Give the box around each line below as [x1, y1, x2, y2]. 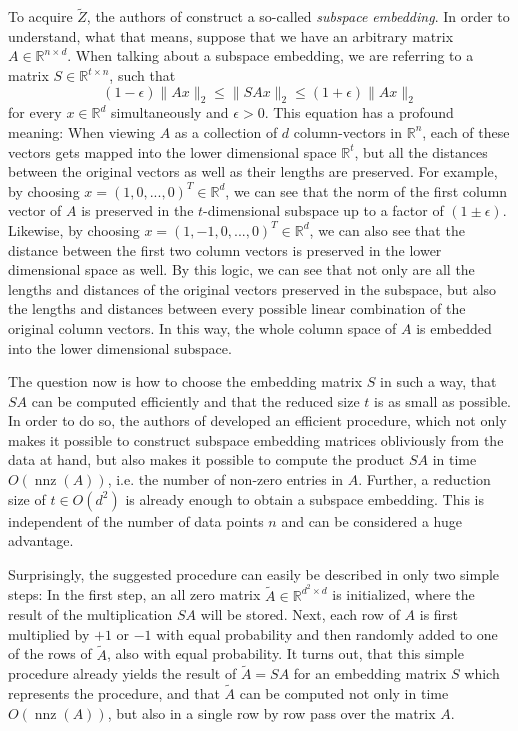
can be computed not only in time [239, 683, 449, 704]
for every [8, 102, 62, 123]
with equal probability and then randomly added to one [156, 623, 498, 644]
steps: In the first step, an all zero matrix [8, 584, 261, 605]
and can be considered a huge [281, 510, 462, 531]
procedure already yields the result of [8, 663, 237, 684]
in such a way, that [380, 371, 497, 392]
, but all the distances [354, 141, 488, 162]
